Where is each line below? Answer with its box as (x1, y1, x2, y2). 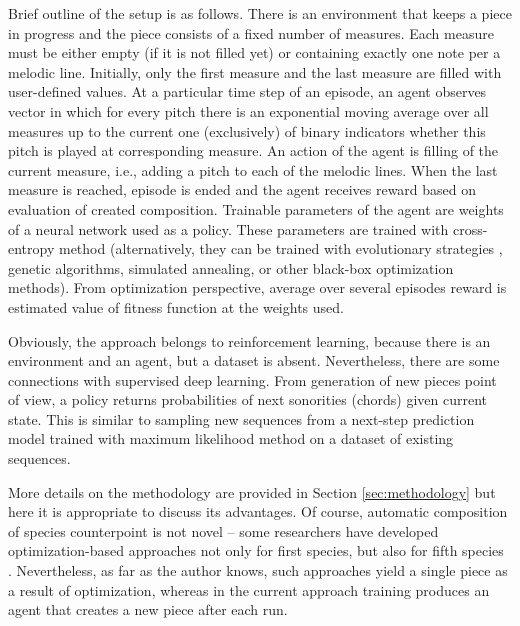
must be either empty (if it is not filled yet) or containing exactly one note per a (8, 42, 501, 63)
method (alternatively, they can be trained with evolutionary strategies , (58, 238, 503, 259)
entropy (8, 238, 55, 259)
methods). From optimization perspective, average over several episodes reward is (8, 277, 507, 298)
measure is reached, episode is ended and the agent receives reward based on (8, 179, 477, 200)
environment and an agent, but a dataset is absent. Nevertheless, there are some (8, 350, 500, 371)
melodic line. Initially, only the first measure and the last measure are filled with (8, 61, 502, 82)
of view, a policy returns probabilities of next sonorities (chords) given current (8, 389, 488, 410)
